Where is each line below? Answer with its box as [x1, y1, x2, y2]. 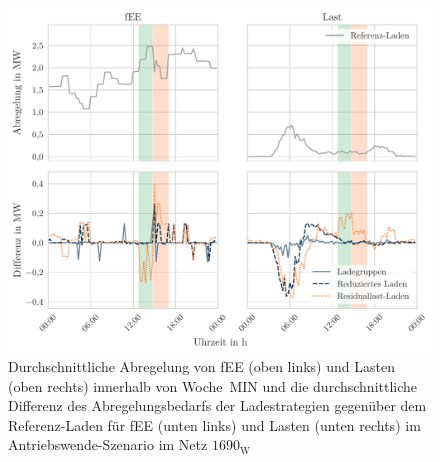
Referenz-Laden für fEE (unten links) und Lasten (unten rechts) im [8, 414, 421, 435]
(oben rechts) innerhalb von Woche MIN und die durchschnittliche [8, 375, 418, 396]
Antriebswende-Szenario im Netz [8, 434, 208, 455]
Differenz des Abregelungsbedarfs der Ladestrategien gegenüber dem [8, 395, 427, 416]
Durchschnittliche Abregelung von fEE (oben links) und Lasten [8, 356, 395, 377]
